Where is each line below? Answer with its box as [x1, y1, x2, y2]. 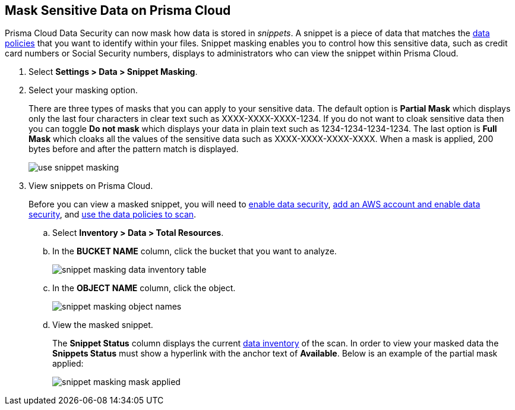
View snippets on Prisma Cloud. [29, 181, 153, 191]
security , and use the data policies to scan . [29, 209, 197, 220]
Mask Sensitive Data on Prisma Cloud [5, 3, 231, 18]
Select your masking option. [29, 85, 138, 96]
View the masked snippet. [52, 320, 153, 330]
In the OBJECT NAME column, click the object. [52, 283, 236, 294]
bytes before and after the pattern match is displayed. [29, 144, 239, 154]
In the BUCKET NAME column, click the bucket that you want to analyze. [52, 246, 337, 257]
